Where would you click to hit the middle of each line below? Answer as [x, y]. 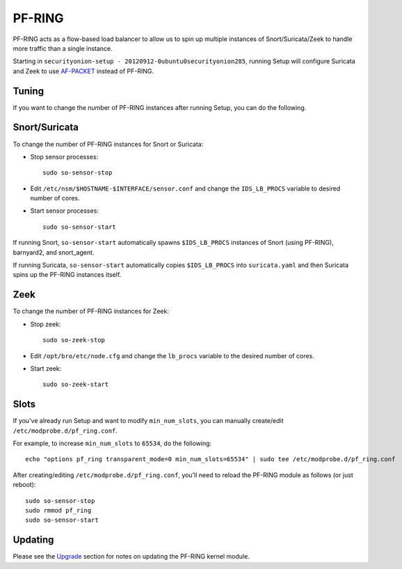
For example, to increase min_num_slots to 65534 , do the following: [112, 443]
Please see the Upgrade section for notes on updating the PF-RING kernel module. [131, 556]
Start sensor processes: [64, 211]
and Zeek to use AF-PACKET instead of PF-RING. [83, 71]
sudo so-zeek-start [76, 385]
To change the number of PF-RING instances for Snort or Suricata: [108, 144]
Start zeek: [46, 368]
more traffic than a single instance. [63, 48]
